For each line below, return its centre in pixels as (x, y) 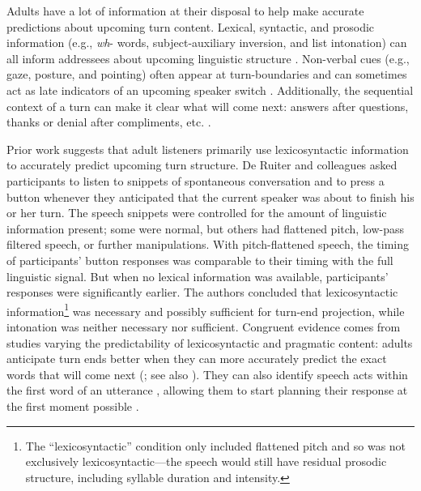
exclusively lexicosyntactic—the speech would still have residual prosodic (206, 461)
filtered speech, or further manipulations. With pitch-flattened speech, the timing (208, 244)
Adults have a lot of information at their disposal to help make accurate (185, 11)
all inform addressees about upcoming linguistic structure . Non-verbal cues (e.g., (208, 58)
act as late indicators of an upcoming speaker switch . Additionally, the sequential (210, 90)
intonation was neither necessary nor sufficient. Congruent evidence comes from (204, 326)
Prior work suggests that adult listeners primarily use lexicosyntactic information (208, 149)
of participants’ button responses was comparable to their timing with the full (200, 260)
